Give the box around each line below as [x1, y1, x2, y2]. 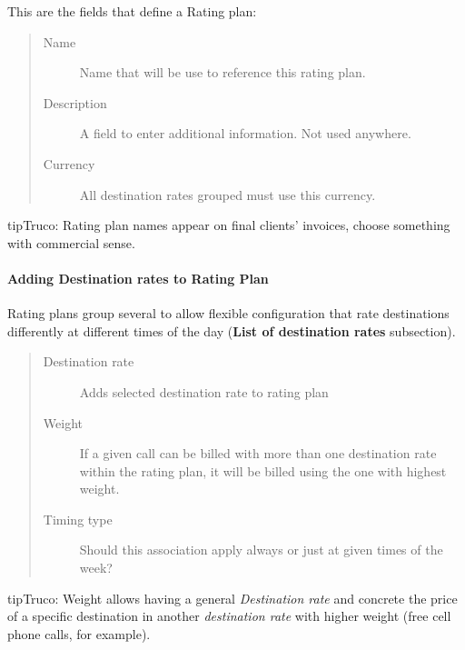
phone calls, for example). [7, 624, 151, 643]
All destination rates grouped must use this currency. [79, 185, 376, 204]
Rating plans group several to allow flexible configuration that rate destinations [7, 304, 450, 323]
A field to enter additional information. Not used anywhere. [79, 124, 411, 143]
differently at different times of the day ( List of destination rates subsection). [7, 321, 456, 340]
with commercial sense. [7, 233, 135, 252]
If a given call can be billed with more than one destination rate [79, 444, 437, 463]
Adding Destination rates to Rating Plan [7, 268, 269, 287]
